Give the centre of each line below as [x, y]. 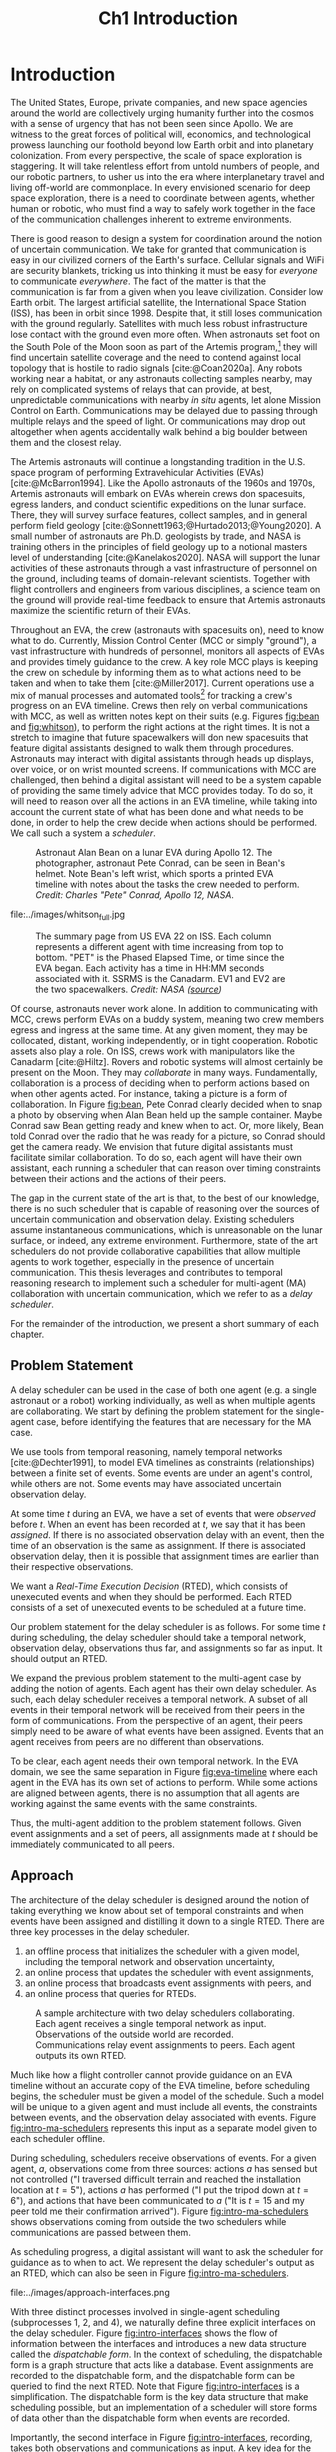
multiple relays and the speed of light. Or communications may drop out [158, 421]
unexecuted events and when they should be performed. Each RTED [151, 1596]
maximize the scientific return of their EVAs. [101, 610]
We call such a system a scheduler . [83, 833]
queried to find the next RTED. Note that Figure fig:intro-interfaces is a [155, 2386]
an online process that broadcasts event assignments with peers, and [168, 1983]
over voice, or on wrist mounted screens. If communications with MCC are [163, 769]
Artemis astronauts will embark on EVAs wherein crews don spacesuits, [158, 493]
